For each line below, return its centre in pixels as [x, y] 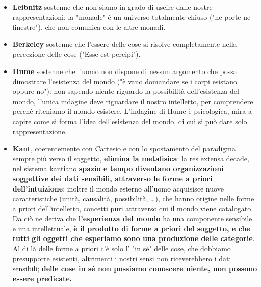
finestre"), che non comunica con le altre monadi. [89, 27]
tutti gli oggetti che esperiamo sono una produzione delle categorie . [134, 238]
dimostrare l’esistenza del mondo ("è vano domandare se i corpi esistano [125, 81]
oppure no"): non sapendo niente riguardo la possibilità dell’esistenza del [126, 91]
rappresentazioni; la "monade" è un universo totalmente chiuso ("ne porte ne [132, 17]
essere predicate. [42, 278]
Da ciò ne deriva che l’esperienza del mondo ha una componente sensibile [132, 218]
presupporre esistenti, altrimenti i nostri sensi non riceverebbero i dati [122, 258]
